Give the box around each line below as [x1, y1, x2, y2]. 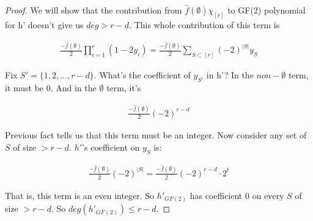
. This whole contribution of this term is [129, 18, 280, 31]
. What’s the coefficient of [94, 69, 191, 81]
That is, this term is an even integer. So [5, 189, 155, 201]
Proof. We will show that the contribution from [5, 4, 182, 16]
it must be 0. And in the [5, 81, 97, 94]
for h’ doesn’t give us [5, 18, 84, 31]
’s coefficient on [82, 141, 140, 154]
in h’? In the [206, 69, 254, 81]
